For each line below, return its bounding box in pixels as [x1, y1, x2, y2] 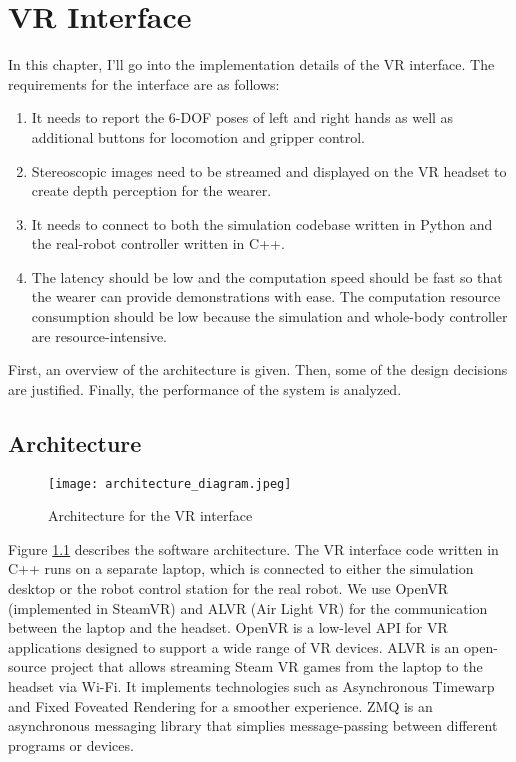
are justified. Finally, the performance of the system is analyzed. [8, 378, 402, 399]
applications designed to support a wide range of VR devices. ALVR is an [8, 636, 460, 657]
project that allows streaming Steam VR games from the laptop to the [50, 656, 483, 677]
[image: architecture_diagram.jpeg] [48, 476, 292, 491]
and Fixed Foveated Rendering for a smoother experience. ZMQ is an [8, 695, 433, 716]
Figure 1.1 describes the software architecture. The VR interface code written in [8, 538, 499, 559]
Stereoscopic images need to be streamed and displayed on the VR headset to [31, 160, 507, 181]
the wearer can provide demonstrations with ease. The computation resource [31, 286, 501, 307]
